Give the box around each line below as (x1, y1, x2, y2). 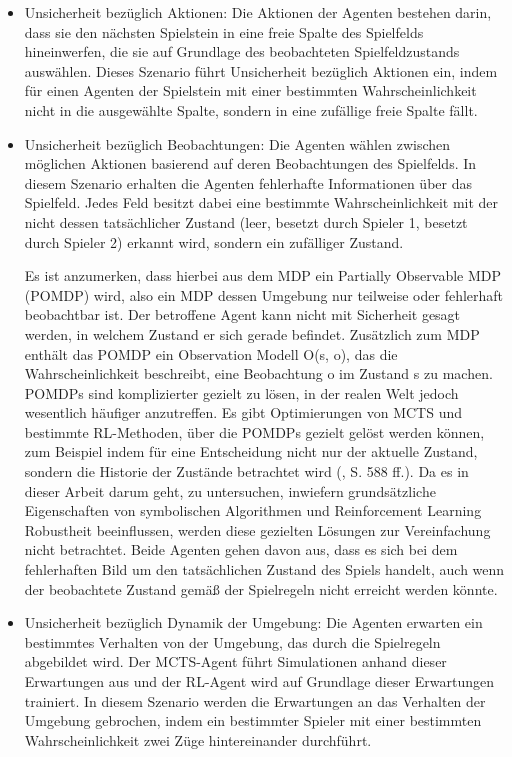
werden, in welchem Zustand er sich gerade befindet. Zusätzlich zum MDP (24, 323, 480, 344)
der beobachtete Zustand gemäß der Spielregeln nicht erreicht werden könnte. (24, 578, 498, 599)
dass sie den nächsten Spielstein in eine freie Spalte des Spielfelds (24, 21, 424, 42)
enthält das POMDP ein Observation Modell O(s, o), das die (24, 343, 398, 364)
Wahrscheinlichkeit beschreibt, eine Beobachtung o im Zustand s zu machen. (24, 363, 493, 384)
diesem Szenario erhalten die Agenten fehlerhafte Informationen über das (24, 172, 472, 193)
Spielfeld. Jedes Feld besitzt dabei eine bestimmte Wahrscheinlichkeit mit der (24, 192, 499, 213)
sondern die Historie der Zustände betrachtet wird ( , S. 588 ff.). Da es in (24, 461, 469, 482)
